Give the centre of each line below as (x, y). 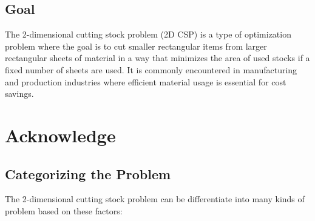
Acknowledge (60, 135)
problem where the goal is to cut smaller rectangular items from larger (136, 46)
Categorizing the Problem (88, 173)
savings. (19, 94)
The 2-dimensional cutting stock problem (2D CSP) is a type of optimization (148, 34)
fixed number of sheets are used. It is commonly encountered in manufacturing (151, 69)
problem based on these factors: (64, 210)
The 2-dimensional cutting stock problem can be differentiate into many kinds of (155, 199)
